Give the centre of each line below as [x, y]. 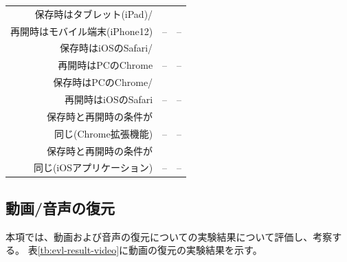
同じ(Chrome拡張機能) [103, 133]
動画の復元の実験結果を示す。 [195, 250]
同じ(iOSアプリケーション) [93, 167]
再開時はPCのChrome [105, 65]
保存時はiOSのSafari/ [107, 48]
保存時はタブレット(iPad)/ [94, 13]
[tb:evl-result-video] [78, 250]
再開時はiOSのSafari [109, 99]
